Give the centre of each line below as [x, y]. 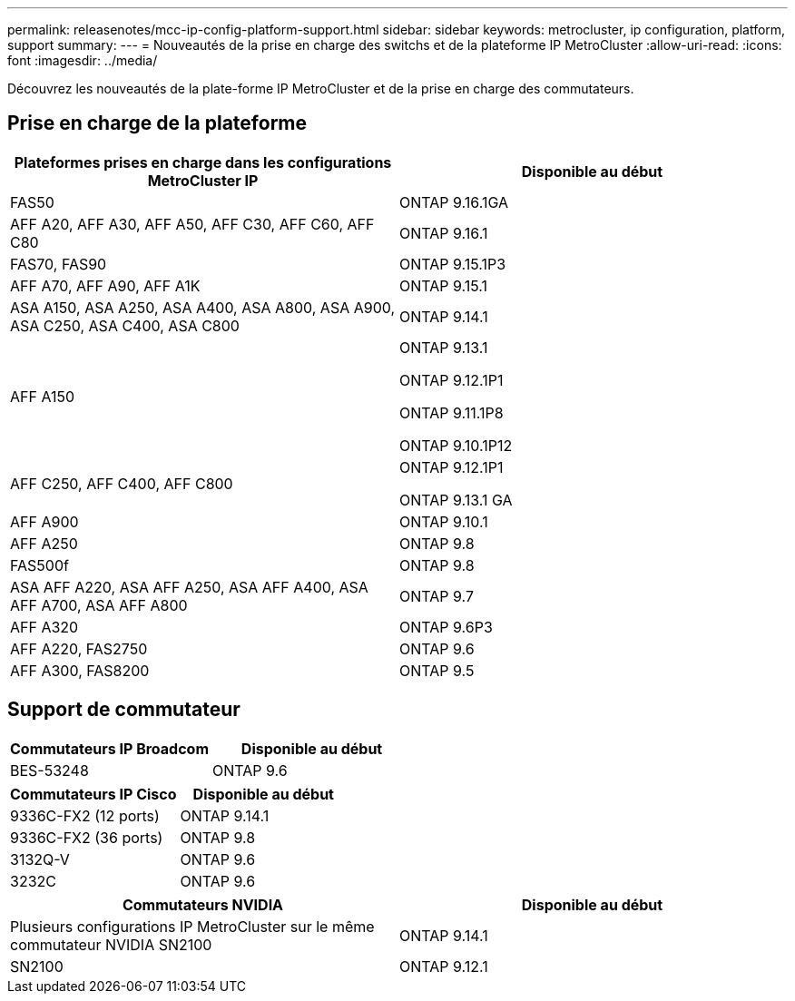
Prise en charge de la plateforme [157, 123]
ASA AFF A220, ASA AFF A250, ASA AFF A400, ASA [189, 587]
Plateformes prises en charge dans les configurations [203, 162]
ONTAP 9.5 [437, 670]
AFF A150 [43, 396]
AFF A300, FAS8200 [80, 670]
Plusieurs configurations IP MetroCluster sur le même [192, 926]
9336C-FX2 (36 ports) [87, 837]
